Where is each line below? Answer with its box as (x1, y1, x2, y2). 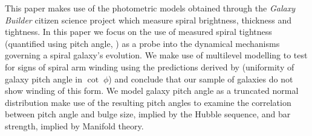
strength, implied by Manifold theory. (5, 119, 144, 132)
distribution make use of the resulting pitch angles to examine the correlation (5, 96, 291, 108)
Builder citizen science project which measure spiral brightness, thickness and (5, 13, 291, 26)
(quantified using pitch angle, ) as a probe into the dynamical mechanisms (5, 37, 280, 49)
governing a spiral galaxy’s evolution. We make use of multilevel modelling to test (5, 49, 308, 61)
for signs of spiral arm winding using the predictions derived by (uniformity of (5, 60, 294, 73)
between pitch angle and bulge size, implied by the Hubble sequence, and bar (5, 108, 291, 120)
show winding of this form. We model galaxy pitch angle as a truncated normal (5, 84, 299, 97)
